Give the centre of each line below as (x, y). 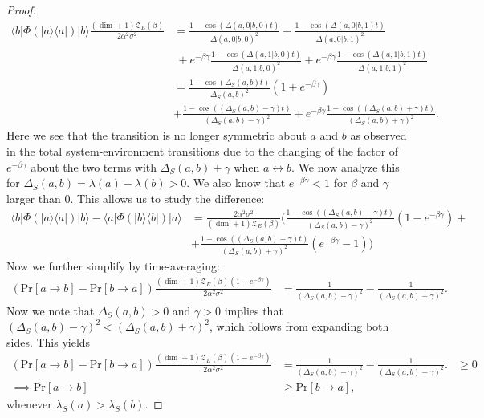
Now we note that (51, 310)
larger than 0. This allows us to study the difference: (136, 198)
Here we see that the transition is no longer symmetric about (157, 135)
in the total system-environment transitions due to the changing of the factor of (203, 151)
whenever (29, 403)
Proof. (21, 10)
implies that (254, 310)
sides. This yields (49, 341)
